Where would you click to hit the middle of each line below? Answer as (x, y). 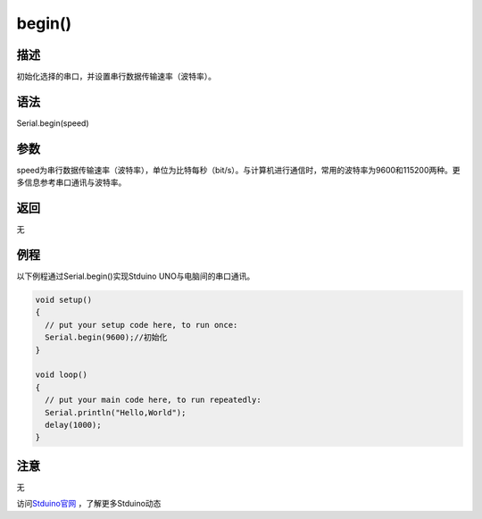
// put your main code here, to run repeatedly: (154, 400)
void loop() (62, 375)
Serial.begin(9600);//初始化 (106, 338)
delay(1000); (73, 425)
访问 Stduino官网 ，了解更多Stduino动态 (89, 504)
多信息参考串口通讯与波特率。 (71, 182)
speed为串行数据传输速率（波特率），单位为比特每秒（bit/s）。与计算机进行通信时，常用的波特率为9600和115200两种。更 (238, 170)
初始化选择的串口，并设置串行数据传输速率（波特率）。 (116, 77)
